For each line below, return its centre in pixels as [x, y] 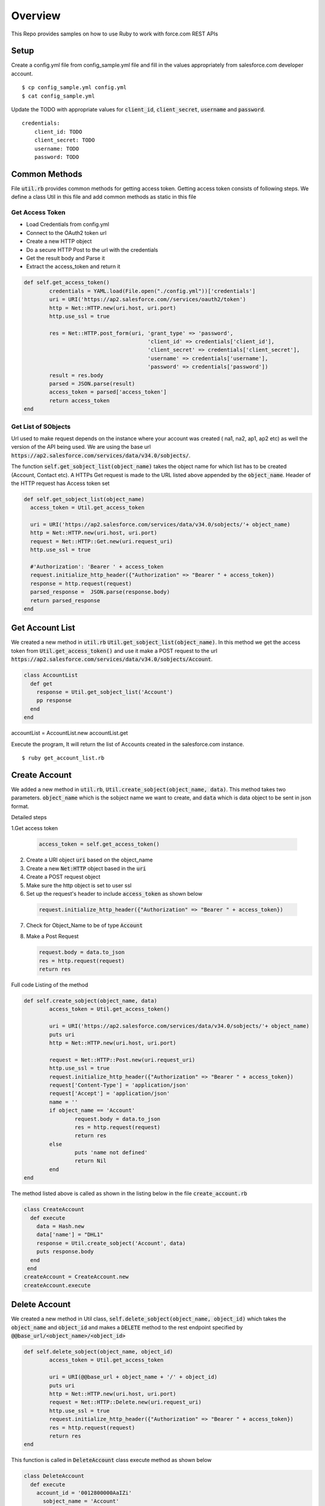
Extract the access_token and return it [73, 267]
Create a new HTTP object [59, 242]
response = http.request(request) [81, 583]
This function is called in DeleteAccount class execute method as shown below [111, 1460]
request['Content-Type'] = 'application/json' [119, 1085]
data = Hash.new [60, 1226]
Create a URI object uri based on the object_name [89, 860]
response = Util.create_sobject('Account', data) [111, 1243]
